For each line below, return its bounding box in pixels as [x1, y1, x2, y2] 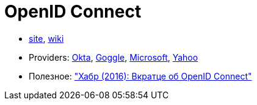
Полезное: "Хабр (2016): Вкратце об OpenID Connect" [29, 70, 252, 81]
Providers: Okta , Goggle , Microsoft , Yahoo [29, 52, 198, 63]
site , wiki [29, 33, 64, 44]
